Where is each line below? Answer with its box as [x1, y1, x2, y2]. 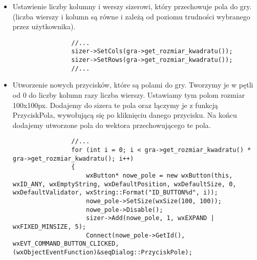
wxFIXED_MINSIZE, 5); [12, 223, 86, 230]
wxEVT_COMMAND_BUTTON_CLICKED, [12, 240, 119, 248]
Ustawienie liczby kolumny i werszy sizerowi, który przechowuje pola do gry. [12, 1, 252, 11]
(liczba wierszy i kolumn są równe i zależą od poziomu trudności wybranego [12, 11, 250, 21]
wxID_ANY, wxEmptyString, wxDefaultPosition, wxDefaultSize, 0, [12, 180, 237, 188]
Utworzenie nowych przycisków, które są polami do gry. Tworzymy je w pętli [12, 79, 253, 90]
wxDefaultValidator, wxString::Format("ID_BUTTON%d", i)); [12, 189, 218, 197]
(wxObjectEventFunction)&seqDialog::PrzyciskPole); [12, 248, 192, 256]
